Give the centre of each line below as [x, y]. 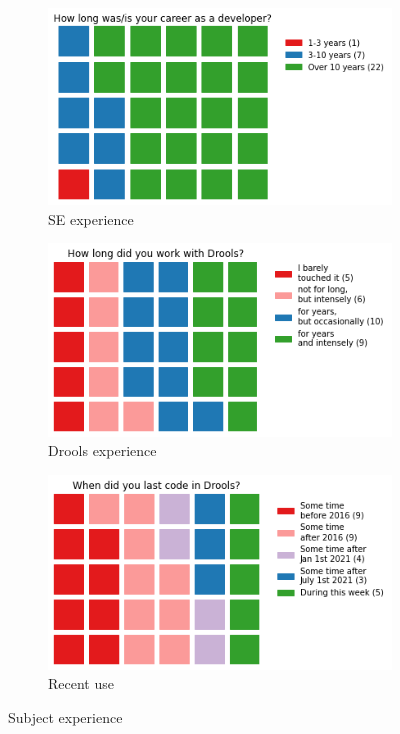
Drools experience [102, 450]
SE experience [91, 218]
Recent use [81, 683]
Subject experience [65, 716]
